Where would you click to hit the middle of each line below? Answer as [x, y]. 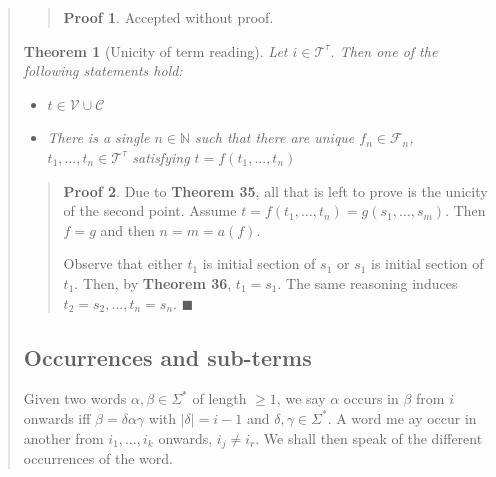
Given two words [75, 398]
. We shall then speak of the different [369, 437]
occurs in [371, 398]
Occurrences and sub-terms [167, 356]
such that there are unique [275, 137]
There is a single [98, 137]
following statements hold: [103, 70]
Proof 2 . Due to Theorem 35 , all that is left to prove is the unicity [275, 190]
